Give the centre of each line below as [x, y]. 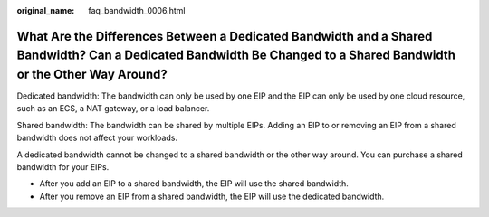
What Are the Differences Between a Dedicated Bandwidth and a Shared [225, 36]
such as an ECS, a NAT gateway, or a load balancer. [113, 108]
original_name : [46, 10]
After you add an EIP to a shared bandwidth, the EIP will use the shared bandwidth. [194, 184]
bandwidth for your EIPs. [63, 167]
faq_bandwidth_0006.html [137, 10]
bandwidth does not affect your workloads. [97, 138]
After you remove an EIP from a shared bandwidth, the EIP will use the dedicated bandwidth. [212, 196]
